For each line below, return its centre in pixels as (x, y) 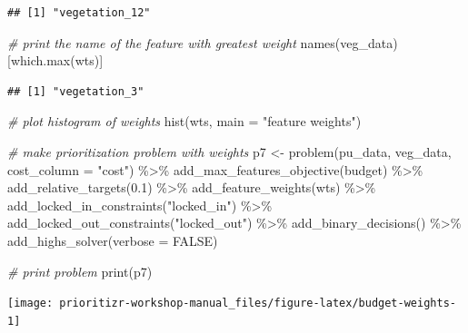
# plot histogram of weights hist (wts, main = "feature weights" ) (184, 121)
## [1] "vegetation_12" (79, 13)
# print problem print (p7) (80, 271)
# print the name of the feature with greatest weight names (171, 42)
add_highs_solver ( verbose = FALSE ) (113, 240)
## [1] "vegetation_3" (76, 91)
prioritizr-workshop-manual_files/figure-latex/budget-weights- (258, 304)
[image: (30, 304)
